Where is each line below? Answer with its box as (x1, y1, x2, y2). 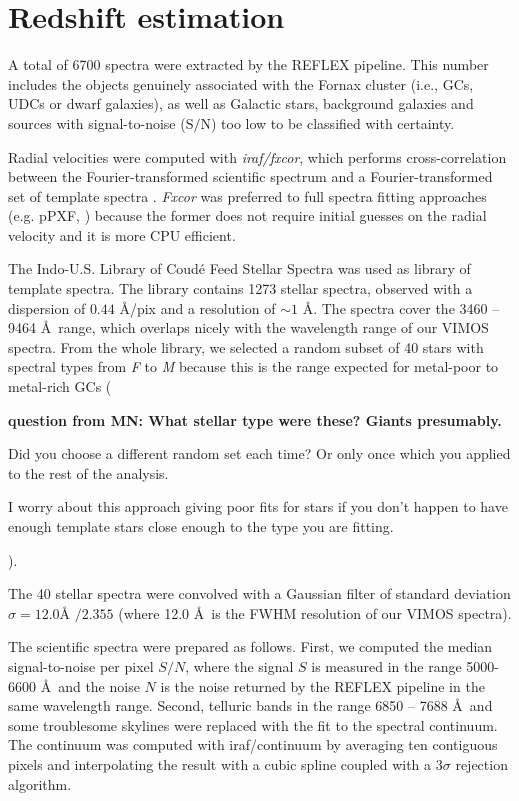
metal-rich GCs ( (8, 376, 112, 397)
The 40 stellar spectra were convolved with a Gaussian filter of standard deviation (8, 583, 511, 604)
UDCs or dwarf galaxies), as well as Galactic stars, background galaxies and (8, 93, 474, 114)
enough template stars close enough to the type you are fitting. (8, 516, 394, 536)
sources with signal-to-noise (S (8, 112, 194, 133)
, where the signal (185, 655, 294, 676)
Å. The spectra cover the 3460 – (302, 297, 500, 318)
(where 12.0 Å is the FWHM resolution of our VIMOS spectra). (118, 602, 512, 623)
